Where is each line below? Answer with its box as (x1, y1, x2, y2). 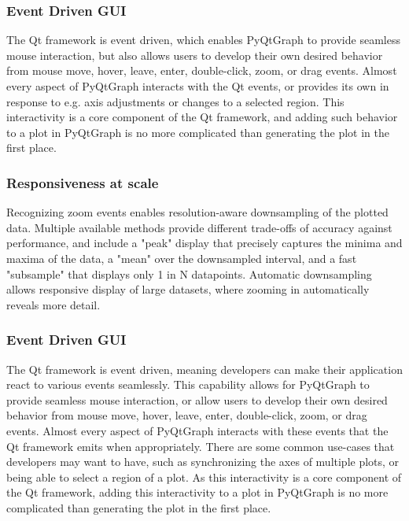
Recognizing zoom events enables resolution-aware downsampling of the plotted (6, 204, 389, 220)
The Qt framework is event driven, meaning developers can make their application (6, 360, 403, 377)
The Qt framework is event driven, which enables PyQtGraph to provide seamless (6, 31, 400, 48)
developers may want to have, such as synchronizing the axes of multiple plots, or (6, 453, 400, 470)
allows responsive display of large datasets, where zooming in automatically (6, 281, 370, 297)
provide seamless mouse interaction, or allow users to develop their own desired (6, 391, 388, 408)
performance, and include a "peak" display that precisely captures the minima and (6, 235, 403, 251)
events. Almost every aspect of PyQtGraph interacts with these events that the (6, 422, 389, 438)
